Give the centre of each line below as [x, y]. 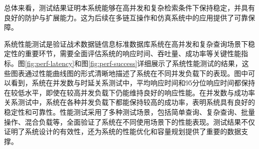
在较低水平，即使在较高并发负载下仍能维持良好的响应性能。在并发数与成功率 [129, 92]
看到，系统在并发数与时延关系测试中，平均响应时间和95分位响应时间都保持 [133, 83]
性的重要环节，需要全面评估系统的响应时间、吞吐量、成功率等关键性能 [126, 53]
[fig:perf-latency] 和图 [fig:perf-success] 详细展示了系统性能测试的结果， [133, 63]
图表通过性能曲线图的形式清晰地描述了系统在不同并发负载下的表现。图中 [129, 73]
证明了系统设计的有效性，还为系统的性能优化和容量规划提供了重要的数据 [123, 131]
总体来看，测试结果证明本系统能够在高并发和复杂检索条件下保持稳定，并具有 [129, 7]
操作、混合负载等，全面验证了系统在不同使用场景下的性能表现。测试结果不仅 [129, 121]
